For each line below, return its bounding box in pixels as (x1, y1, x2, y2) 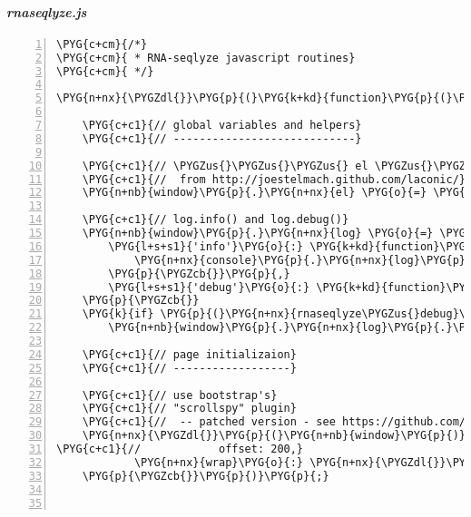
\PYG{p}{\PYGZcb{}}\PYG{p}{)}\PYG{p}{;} (82, 469, 329, 483)
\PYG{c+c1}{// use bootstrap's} (82, 388, 278, 402)
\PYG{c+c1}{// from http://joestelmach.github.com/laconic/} (82, 172, 466, 186)
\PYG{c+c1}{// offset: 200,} (56, 443, 304, 456)
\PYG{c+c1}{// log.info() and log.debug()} (82, 213, 349, 227)
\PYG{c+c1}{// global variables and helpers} (82, 119, 362, 132)
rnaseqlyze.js (6, 2, 87, 21)
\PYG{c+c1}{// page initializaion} (82, 347, 297, 361)
